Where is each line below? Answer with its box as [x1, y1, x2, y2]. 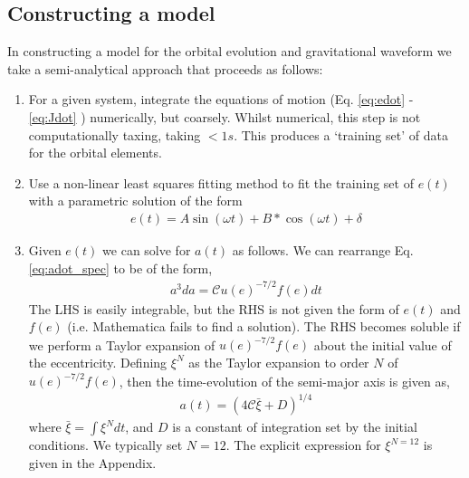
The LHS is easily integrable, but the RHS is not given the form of [28, 299, 399, 318]
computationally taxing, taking [28, 125, 201, 144]
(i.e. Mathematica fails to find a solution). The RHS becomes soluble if [67, 317, 461, 336]
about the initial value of [313, 335, 452, 354]
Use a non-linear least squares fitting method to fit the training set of [28, 173, 414, 192]
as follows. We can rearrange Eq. [232, 240, 414, 259]
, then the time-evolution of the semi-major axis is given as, [119, 371, 450, 390]
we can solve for [102, 240, 191, 259]
